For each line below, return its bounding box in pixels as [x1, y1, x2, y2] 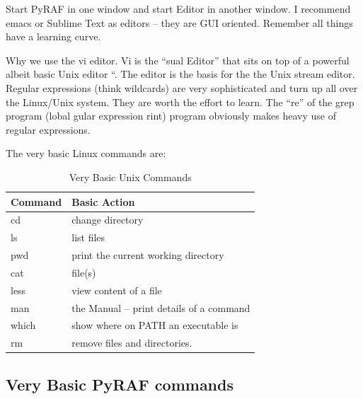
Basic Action [71, 194, 135, 209]
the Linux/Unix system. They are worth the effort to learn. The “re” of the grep [6, 94, 355, 109]
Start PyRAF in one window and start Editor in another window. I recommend [6, 1, 351, 16]
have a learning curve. [6, 29, 101, 44]
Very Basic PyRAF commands [6, 373, 234, 395]
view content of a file [71, 282, 162, 297]
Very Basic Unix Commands [69, 169, 192, 184]
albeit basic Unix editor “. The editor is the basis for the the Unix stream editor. [6, 66, 355, 81]
